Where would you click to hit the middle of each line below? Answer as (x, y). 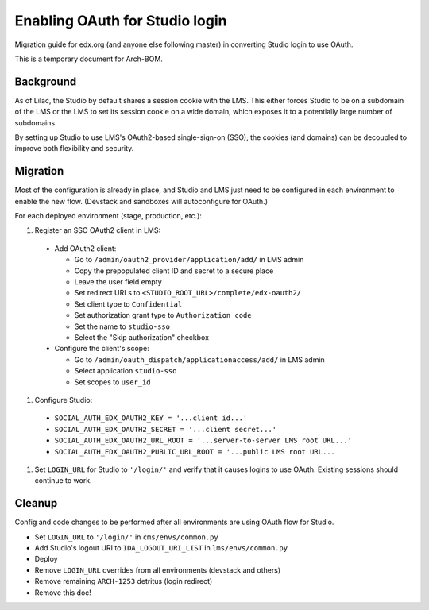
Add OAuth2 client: (85, 248)
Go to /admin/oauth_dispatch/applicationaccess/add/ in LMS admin (199, 359)
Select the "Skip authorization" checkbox (142, 337)
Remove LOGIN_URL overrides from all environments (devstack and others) (158, 570)
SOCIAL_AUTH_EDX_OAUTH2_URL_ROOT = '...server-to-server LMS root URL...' (203, 440)
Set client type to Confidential (128, 304)
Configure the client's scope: (102, 349)
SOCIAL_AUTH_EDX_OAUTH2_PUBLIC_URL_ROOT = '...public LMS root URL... (195, 452)
